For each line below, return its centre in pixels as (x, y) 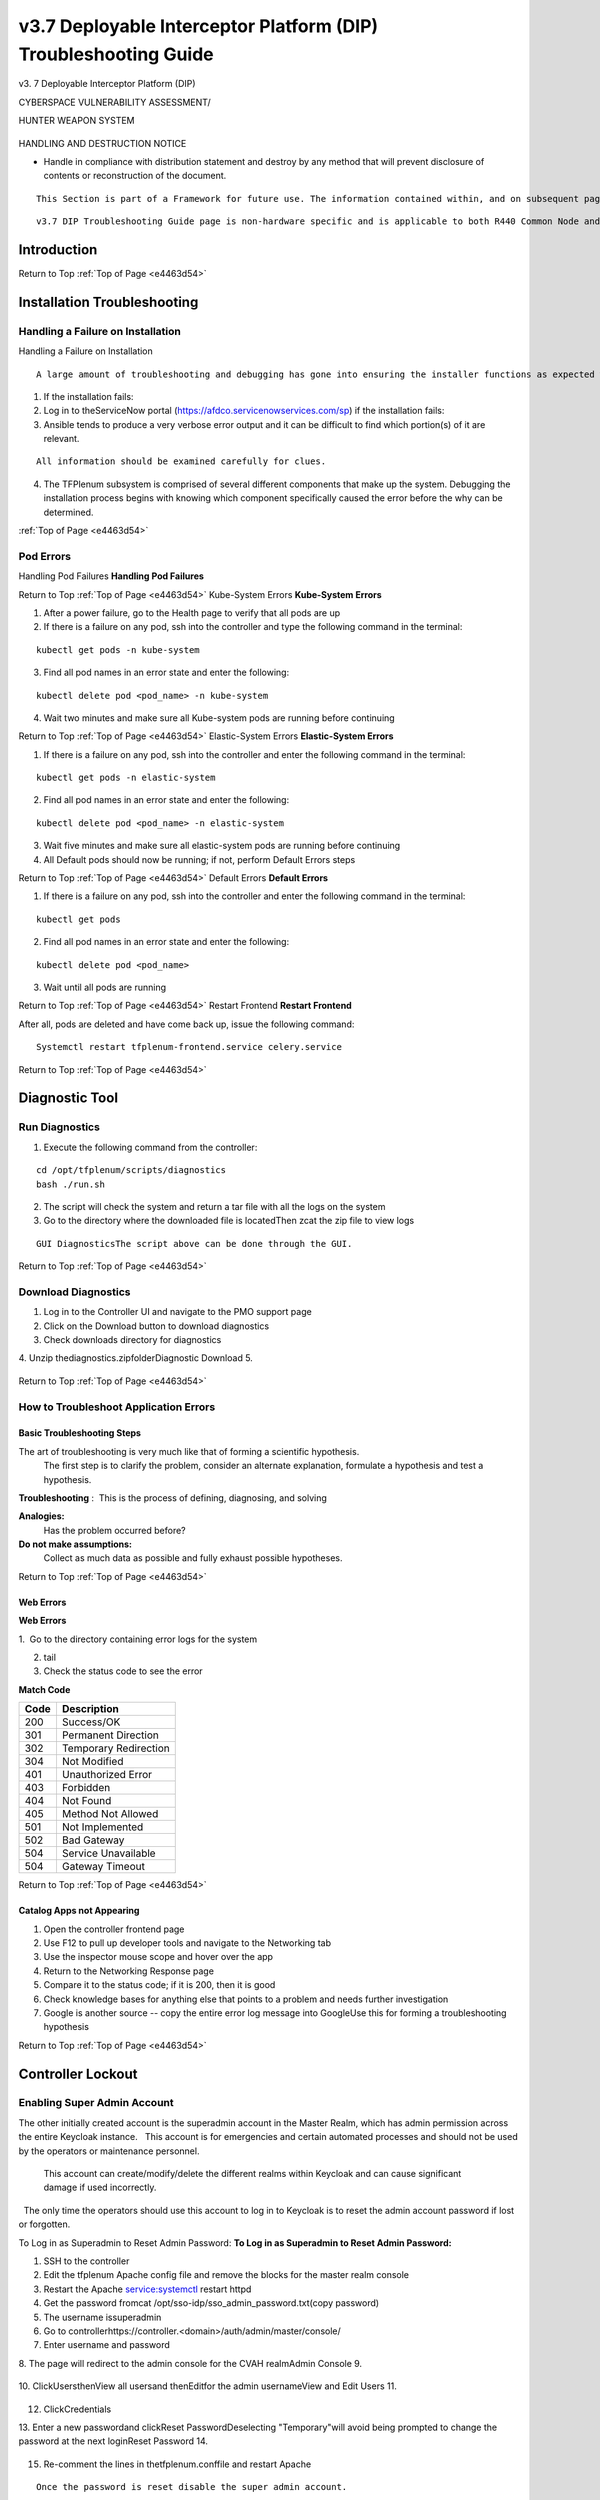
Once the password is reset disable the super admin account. (192, 2487)
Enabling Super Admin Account (96, 2103)
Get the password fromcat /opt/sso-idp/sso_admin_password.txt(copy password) (211, 2303)
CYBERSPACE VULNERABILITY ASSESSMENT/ (114, 102)
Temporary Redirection (115, 1748)
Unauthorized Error (107, 1775)
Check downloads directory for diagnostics (132, 1339)
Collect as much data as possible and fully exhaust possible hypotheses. (193, 1558)
